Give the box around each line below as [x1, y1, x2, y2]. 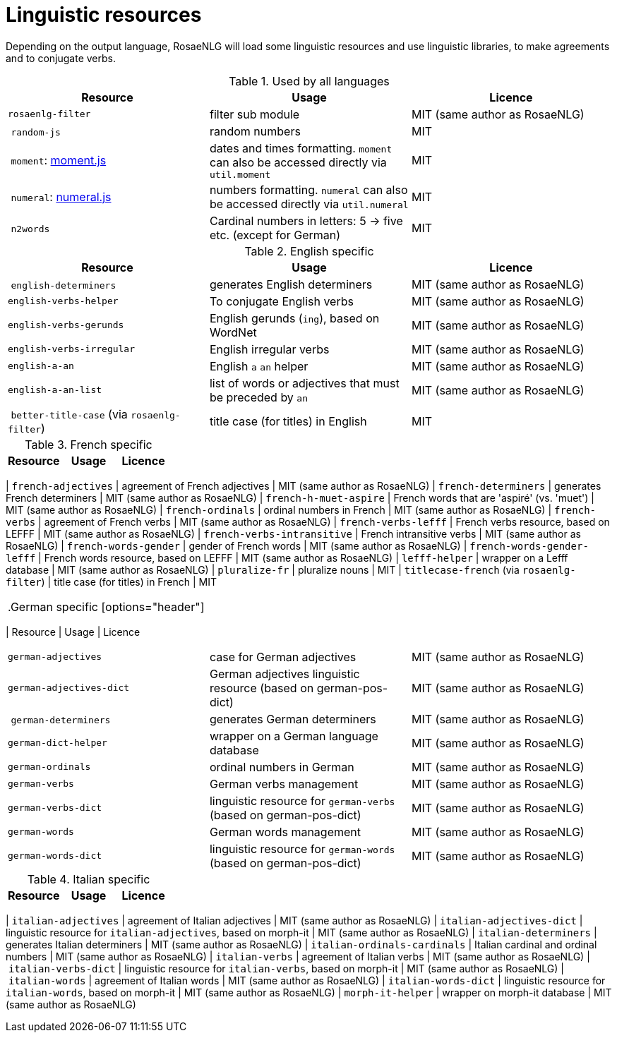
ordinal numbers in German [209, 759, 354, 774]
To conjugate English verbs [209, 294, 354, 308]
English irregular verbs [209, 342, 330, 356]
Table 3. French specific [25, 437, 152, 452]
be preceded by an [209, 390, 308, 404]
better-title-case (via [11, 406, 128, 421]
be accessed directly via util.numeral [209, 196, 409, 211]
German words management [209, 824, 361, 839]
